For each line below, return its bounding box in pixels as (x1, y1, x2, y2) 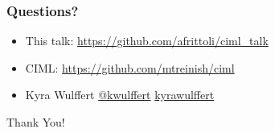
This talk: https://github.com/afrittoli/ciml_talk (25, 32, 269, 49)
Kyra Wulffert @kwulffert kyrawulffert (25, 86, 215, 103)
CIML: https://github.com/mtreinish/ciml (25, 59, 235, 76)
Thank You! (6, 114, 65, 130)
